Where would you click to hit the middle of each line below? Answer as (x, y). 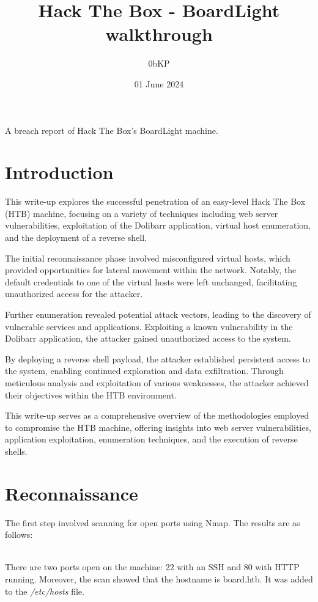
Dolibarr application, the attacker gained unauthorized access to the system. (148, 338)
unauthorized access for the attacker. (74, 294)
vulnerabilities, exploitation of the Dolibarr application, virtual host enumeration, (158, 225)
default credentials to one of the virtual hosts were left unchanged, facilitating (151, 281)
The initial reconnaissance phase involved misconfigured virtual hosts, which (148, 258)
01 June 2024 (159, 83)
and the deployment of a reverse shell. (76, 237)
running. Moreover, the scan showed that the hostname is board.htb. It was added (159, 579)
